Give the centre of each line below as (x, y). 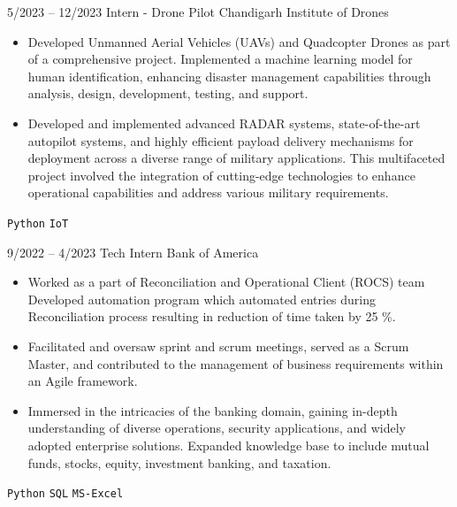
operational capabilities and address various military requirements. (208, 192)
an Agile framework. (83, 381)
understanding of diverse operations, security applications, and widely (217, 428)
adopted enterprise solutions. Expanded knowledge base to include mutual (228, 445)
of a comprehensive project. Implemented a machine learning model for (220, 59)
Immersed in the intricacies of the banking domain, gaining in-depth (213, 410)
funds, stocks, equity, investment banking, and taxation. (179, 462)
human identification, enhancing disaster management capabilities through (229, 76)
